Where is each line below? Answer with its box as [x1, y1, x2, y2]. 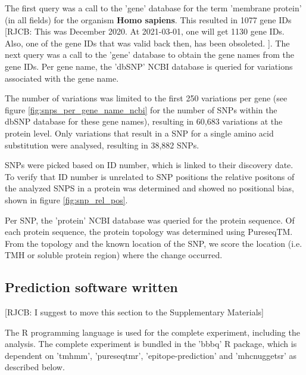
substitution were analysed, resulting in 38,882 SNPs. [5, 138, 199, 151]
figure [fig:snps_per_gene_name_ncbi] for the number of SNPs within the [5, 103, 277, 116]
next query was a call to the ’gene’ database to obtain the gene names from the [5, 48, 294, 61]
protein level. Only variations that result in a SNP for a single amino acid [5, 126, 274, 139]
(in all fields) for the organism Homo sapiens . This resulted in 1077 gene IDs [5, 13, 292, 26]
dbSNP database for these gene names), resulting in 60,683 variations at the [5, 115, 283, 128]
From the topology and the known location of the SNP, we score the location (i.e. [5, 237, 302, 249]
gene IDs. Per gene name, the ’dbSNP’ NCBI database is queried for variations [5, 60, 293, 72]
